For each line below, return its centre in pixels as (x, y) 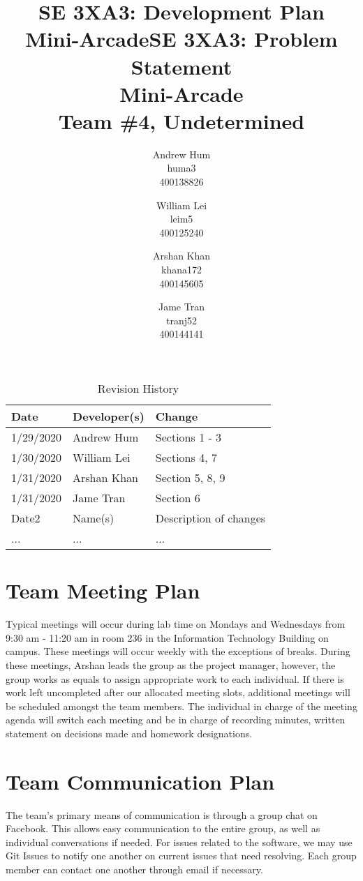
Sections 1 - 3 (188, 437)
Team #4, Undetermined (181, 120)
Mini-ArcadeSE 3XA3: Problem (181, 39)
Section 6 (178, 498)
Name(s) (94, 518)
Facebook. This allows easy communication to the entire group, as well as (163, 828)
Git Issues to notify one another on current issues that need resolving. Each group (181, 856)
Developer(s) (109, 416)
